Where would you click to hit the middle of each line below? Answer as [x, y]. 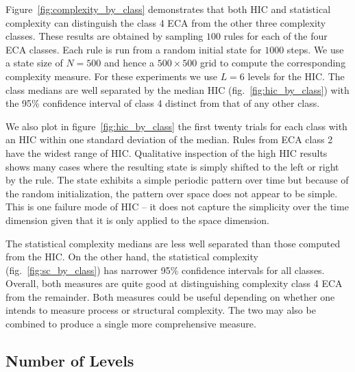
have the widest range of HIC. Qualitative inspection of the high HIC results [167, 152]
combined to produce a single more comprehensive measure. [131, 324]
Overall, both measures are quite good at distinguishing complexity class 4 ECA [174, 283]
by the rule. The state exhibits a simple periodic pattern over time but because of [177, 180]
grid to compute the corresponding [273, 63]
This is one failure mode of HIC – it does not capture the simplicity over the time [177, 207]
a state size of [34, 63]
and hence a [129, 63]
